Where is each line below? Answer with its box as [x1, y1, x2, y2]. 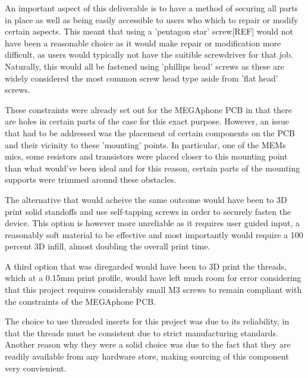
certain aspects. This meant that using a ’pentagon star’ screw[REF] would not [5, 25, 293, 38]
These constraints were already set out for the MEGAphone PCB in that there [5, 103, 292, 115]
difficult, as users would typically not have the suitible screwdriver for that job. [5, 48, 293, 61]
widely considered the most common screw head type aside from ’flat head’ [5, 71, 278, 84]
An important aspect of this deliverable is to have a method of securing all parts [5, 2, 298, 14]
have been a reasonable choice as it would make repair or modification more [5, 36, 281, 49]
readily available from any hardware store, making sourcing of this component [5, 350, 289, 363]
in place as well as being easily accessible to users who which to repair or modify [5, 13, 298, 26]
